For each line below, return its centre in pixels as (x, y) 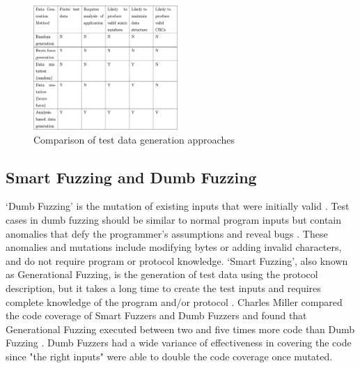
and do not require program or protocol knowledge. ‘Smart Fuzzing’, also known (177, 260)
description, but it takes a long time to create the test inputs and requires (163, 287)
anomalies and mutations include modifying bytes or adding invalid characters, (174, 247)
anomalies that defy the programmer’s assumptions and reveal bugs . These (167, 233)
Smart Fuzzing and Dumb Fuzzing (131, 177)
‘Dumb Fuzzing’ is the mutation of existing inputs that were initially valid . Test (178, 206)
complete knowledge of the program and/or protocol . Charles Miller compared (174, 301)
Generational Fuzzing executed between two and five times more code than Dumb (180, 329)
